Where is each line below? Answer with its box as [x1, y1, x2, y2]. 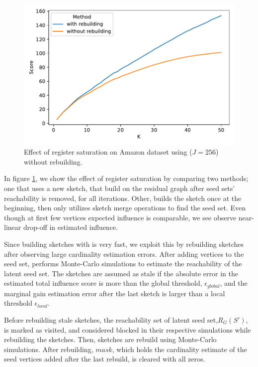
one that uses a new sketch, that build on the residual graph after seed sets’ [4, 183, 235, 193]
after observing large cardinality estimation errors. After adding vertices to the [4, 248, 244, 259]
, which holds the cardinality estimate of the [112, 344, 247, 354]
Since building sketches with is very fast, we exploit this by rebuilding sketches [4, 239, 244, 249]
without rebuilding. [24, 156, 83, 167]
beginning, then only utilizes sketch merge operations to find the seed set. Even [4, 202, 246, 213]
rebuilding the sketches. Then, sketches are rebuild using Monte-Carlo [4, 334, 217, 345]
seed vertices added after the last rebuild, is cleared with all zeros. [4, 354, 205, 364]
